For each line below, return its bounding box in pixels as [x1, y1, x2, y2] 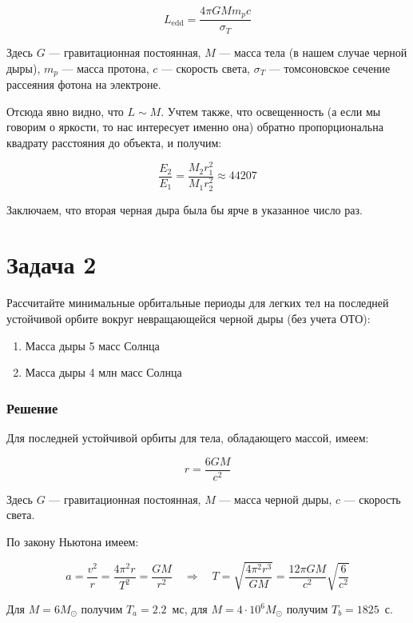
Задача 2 [6, 248, 97, 281]
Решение [6, 397, 58, 417]
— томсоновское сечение [268, 59, 391, 76]
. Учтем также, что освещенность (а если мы [161, 102, 381, 119]
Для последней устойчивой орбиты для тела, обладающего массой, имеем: [6, 429, 369, 446]
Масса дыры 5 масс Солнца [25, 337, 160, 353]
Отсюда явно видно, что [6, 102, 124, 119]
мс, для [172, 601, 208, 617]
